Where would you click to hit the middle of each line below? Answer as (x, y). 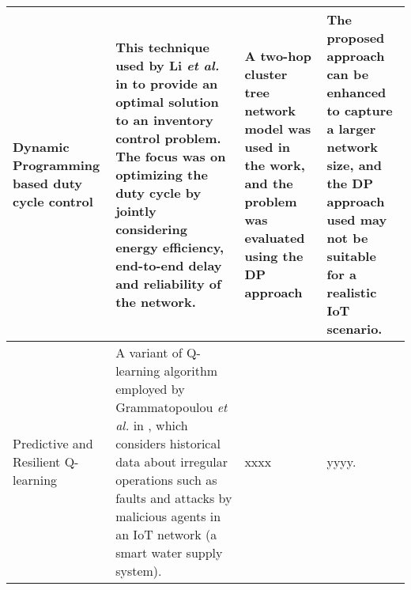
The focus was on (171, 156)
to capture (360, 110)
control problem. (168, 138)
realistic (352, 292)
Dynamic (41, 147)
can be (348, 74)
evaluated (275, 238)
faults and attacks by (174, 498)
